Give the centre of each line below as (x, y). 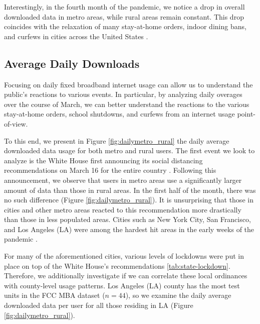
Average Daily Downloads (72, 63)
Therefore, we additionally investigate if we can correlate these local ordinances (126, 276)
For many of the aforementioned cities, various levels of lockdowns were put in (124, 256)
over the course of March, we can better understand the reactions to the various (127, 104)
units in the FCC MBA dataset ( (55, 295)
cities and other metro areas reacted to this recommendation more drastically (123, 209)
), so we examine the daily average (178, 295)
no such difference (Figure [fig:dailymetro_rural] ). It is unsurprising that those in (129, 200)
